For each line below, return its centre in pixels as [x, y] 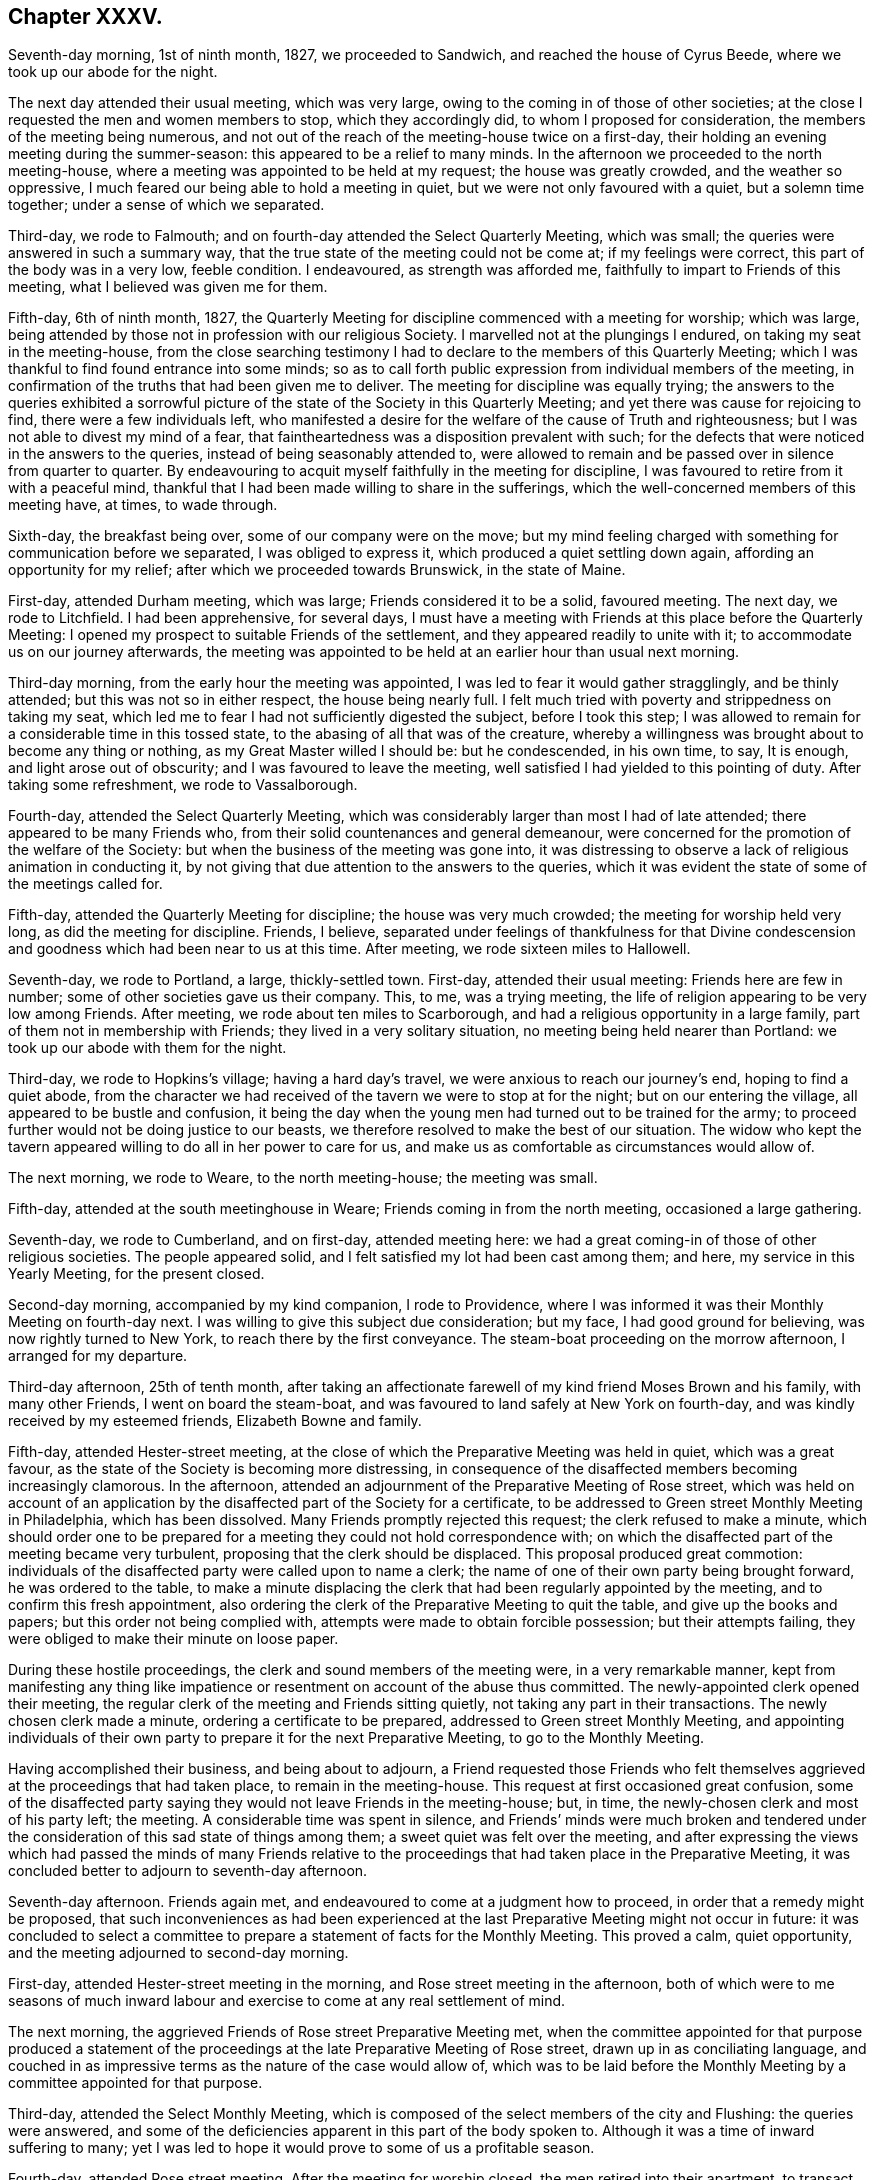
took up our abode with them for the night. [147, 1048]
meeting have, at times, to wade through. [143, 505]
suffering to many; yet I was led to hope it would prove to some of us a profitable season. [301, 2148]
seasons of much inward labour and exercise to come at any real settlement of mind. [287, 2001]
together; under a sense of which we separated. [166, 205]
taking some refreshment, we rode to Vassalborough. [183, 785]
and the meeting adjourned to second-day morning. [178, 1953]
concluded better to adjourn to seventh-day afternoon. [188, 1871]
